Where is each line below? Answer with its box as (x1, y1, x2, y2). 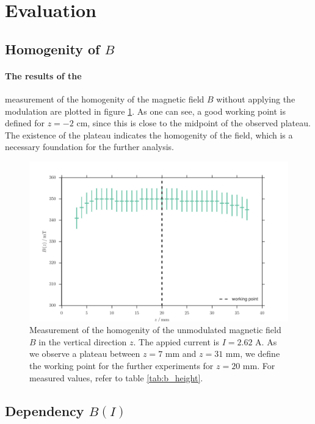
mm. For (242, 359, 275, 372)
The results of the (5, 69, 82, 82)
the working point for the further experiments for (29, 359, 214, 372)
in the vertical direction (38, 335, 127, 348)
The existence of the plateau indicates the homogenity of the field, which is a (5, 128, 293, 141)
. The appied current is (133, 335, 220, 348)
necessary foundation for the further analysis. (5, 140, 175, 153)
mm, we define (225, 347, 280, 360)
